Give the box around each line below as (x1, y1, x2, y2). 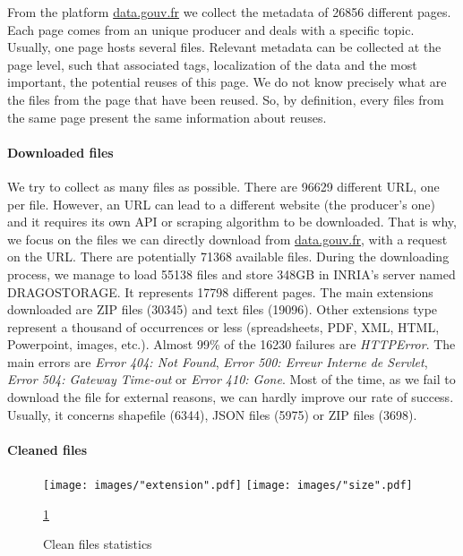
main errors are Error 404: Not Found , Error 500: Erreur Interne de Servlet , (7, 352, 428, 371)
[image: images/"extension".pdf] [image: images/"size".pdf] (43, 479, 413, 492)
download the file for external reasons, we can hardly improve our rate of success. (7, 388, 454, 406)
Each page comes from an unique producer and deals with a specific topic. (7, 20, 415, 38)
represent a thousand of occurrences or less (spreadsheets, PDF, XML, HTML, (7, 317, 440, 336)
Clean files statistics (43, 535, 152, 553)
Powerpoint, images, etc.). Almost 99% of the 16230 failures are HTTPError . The (7, 335, 456, 354)
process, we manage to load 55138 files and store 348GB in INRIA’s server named (7, 264, 456, 283)
